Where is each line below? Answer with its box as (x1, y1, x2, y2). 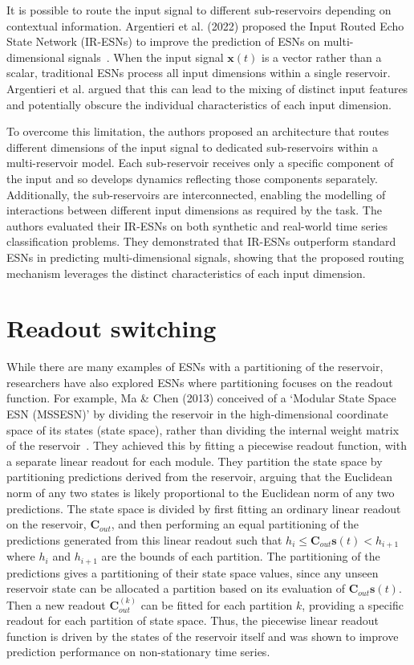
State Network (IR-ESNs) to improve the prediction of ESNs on (6, 33, 320, 50)
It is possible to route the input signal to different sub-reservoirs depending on (6, 2, 392, 18)
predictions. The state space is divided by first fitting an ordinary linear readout (6, 500, 401, 516)
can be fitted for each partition (140, 596, 293, 613)
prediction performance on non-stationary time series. (6, 643, 270, 660)
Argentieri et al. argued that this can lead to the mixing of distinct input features (6, 80, 408, 96)
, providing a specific (302, 596, 404, 613)
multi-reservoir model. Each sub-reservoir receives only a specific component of (6, 154, 394, 171)
